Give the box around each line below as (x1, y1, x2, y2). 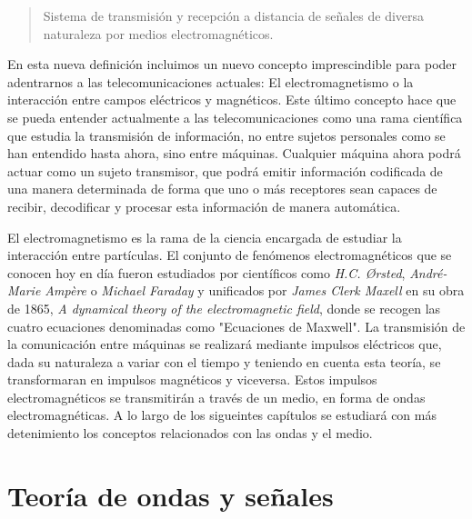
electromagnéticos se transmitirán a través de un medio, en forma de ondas (7, 387, 426, 406)
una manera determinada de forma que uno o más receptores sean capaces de (7, 179, 437, 198)
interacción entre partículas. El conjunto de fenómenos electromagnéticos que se (7, 245, 452, 264)
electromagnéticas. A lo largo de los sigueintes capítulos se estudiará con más (7, 405, 437, 424)
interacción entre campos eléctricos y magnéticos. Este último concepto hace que (7, 90, 457, 109)
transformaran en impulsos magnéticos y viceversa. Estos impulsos (7, 370, 377, 389)
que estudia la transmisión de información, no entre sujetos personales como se (7, 125, 446, 145)
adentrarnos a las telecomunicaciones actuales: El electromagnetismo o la (7, 72, 414, 91)
